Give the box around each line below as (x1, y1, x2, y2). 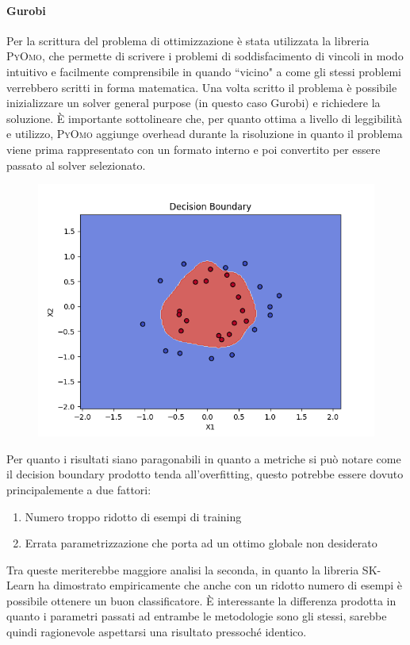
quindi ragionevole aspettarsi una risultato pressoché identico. (6, 624, 307, 640)
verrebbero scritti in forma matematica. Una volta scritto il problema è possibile (6, 79, 397, 95)
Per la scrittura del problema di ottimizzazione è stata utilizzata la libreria (6, 32, 370, 48)
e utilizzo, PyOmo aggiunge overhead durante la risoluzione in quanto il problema (6, 125, 403, 142)
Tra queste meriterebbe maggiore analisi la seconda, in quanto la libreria (6, 561, 359, 578)
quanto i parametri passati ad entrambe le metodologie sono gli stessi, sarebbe (6, 608, 387, 624)
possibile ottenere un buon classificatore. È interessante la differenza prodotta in (6, 592, 397, 609)
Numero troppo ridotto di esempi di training (25, 508, 242, 524)
